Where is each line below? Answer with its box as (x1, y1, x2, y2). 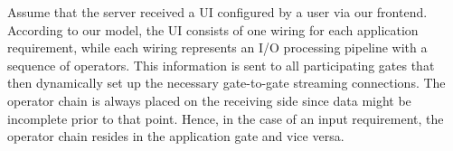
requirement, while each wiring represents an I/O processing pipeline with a (7, 38, 428, 57)
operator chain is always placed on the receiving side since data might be (7, 90, 411, 109)
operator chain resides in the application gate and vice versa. (7, 127, 344, 146)
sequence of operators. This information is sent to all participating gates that (7, 55, 435, 74)
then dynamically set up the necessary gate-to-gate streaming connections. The (7, 73, 446, 92)
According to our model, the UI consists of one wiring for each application (7, 20, 419, 39)
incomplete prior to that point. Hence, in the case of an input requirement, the (7, 109, 444, 127)
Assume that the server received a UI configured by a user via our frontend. (7, 3, 428, 21)
